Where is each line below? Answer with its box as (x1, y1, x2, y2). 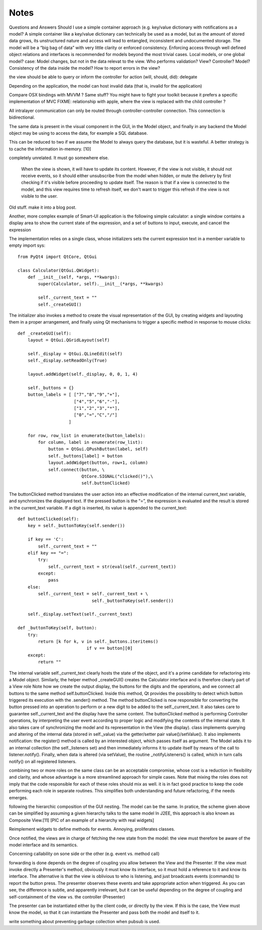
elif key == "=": (27, 550, 69, 556)
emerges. (9, 795, 28, 801)
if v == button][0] (86, 645, 133, 651)
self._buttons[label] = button (48, 453, 123, 458)
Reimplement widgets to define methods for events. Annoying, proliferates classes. (9, 826, 175, 832)
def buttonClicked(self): (17, 516, 80, 522)
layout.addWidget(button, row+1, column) (48, 460, 148, 466)
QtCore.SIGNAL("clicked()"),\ (81, 474, 153, 479)
